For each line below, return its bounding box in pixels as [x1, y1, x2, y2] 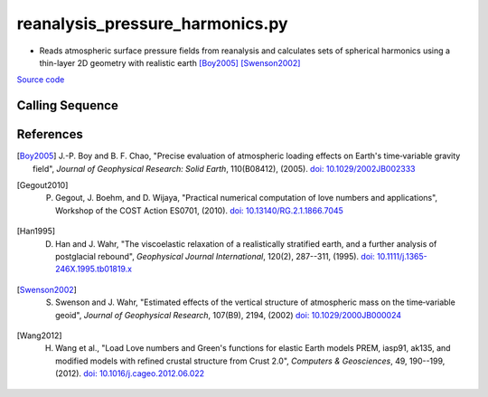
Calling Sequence [16, 98, 119, 113]
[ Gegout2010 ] [16, 180, 69, 191]
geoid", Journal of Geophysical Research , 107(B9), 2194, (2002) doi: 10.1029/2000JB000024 [55, 309, 402, 320]
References [16, 127, 83, 142]
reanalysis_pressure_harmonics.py [16, 14, 288, 33]
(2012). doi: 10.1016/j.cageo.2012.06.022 [55, 368, 205, 379]
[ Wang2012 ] [16, 330, 62, 341]
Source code [16, 74, 65, 85]
